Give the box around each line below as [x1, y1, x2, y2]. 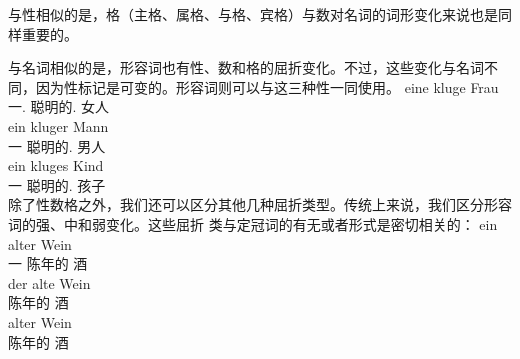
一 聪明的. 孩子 [8, 174, 106, 195]
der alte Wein [8, 272, 91, 293]
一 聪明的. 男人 [8, 135, 106, 156]
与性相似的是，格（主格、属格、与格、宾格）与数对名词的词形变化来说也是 [8, 4, 498, 24]
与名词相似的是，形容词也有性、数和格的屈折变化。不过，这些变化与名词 [8, 57, 484, 78]
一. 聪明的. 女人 [8, 96, 110, 117]
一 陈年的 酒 [8, 253, 88, 274]
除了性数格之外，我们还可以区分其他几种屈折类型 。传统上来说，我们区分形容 [8, 194, 512, 215]
